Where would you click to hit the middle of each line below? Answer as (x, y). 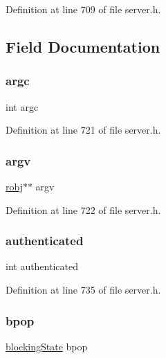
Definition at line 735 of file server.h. (83, 289)
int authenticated (42, 266)
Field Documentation (83, 46)
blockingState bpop (47, 346)
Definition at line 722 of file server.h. (83, 209)
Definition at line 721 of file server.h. (83, 130)
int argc (22, 106)
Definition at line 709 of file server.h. (83, 9)
